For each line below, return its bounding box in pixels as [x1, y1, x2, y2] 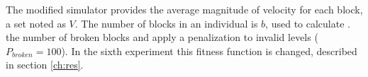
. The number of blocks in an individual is [74, 16, 258, 30]
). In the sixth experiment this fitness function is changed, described [61, 43, 357, 58]
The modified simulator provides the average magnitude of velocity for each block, [6, 2, 363, 16]
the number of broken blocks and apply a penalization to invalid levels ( [6, 30, 318, 45]
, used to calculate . [265, 16, 350, 30]
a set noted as [6, 16, 66, 30]
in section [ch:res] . [6, 57, 84, 72]
